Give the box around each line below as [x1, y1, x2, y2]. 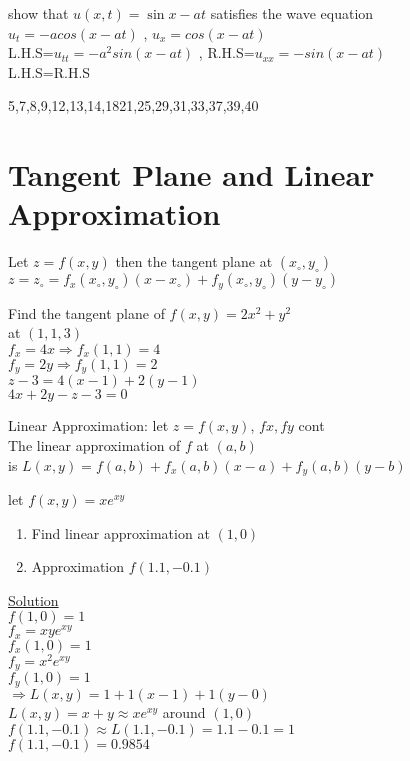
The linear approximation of [8, 434, 181, 455]
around [162, 701, 206, 722]
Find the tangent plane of [8, 302, 165, 323]
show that [8, 3, 69, 23]
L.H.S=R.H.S [8, 61, 91, 82]
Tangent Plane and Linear [8, 154, 375, 195]
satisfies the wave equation [210, 3, 374, 23]
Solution [8, 589, 59, 610]
